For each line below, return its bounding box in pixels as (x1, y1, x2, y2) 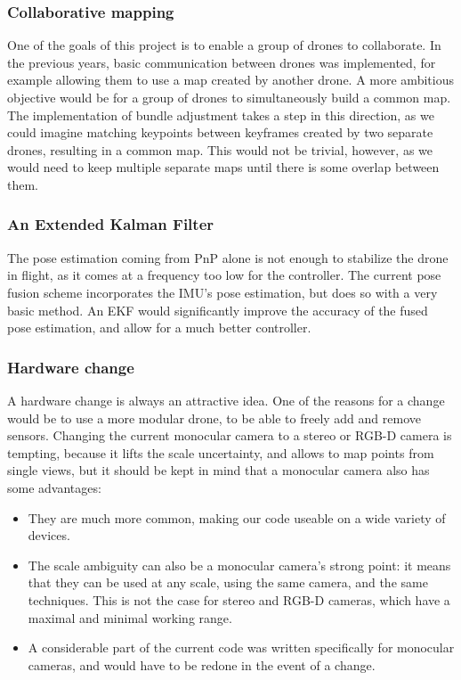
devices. (28, 526, 70, 545)
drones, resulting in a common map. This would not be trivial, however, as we (7, 140, 433, 159)
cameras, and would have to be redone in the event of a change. (28, 655, 376, 674)
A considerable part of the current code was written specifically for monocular (28, 638, 455, 657)
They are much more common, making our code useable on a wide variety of (28, 508, 446, 527)
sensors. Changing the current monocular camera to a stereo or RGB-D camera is (7, 426, 452, 445)
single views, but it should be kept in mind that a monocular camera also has (7, 461, 430, 479)
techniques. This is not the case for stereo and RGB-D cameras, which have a (28, 590, 450, 609)
